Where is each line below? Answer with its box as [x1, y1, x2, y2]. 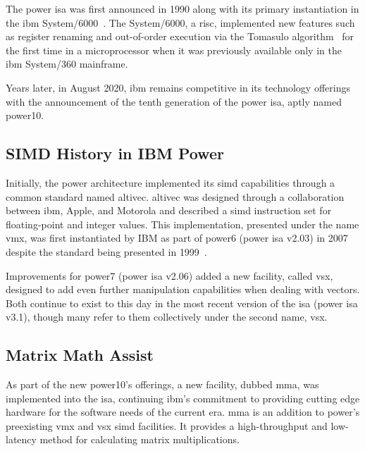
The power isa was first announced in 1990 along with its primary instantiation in [6, 1, 359, 16]
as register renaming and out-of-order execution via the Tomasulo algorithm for [6, 29, 354, 44]
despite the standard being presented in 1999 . [6, 244, 207, 259]
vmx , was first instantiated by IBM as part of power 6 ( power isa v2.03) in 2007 [6, 230, 348, 245]
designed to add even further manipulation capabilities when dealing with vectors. [6, 282, 360, 297]
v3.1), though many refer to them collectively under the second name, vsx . [6, 309, 328, 324]
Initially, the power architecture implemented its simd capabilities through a [6, 175, 335, 190]
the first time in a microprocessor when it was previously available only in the [6, 42, 342, 57]
